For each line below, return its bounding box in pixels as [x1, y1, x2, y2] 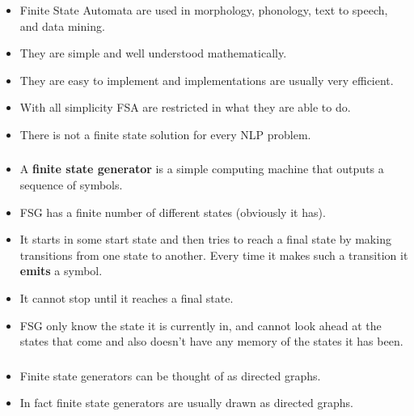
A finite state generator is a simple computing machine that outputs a [19, 160, 384, 177]
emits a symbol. [19, 262, 103, 279]
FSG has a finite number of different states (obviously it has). [19, 203, 326, 220]
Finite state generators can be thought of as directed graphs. [19, 367, 321, 384]
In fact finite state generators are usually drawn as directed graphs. [19, 394, 353, 411]
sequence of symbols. [19, 176, 123, 193]
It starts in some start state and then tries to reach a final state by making [19, 231, 391, 248]
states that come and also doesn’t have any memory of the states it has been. [19, 333, 403, 350]
